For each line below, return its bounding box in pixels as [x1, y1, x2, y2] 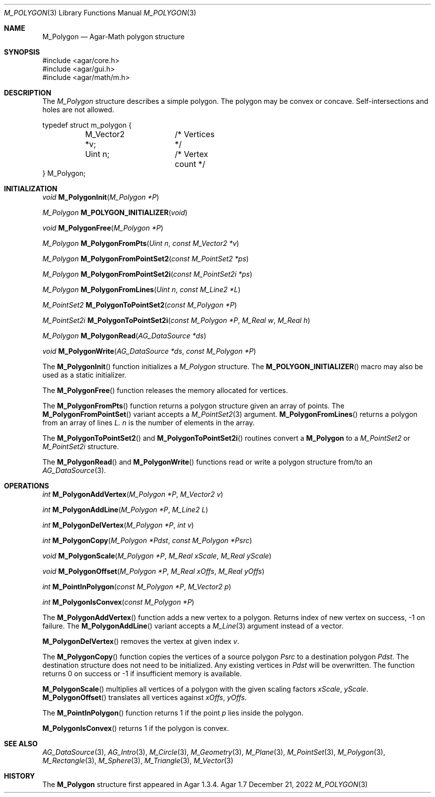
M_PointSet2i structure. [42, 442, 119, 451]
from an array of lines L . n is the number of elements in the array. [42, 418, 255, 427]
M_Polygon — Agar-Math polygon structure [42, 32, 185, 41]
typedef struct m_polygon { [42, 121, 132, 129]
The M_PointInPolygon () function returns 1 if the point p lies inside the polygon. [42, 709, 303, 717]
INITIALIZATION [4, 184, 58, 193]
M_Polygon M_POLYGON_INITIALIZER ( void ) [42, 208, 188, 217]
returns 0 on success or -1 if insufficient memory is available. [42, 669, 242, 678]
